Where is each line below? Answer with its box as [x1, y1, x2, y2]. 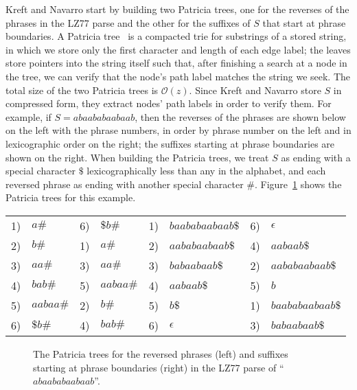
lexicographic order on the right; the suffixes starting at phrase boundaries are [5, 136, 335, 150]
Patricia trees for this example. [5, 190, 136, 205]
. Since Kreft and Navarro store [189, 82, 321, 97]
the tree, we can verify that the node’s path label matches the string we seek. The [5, 69, 351, 83]
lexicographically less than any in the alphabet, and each [87, 163, 326, 178]
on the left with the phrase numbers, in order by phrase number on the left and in [5, 123, 352, 137]
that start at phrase [262, 15, 346, 30]
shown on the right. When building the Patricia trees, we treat [5, 150, 269, 164]
